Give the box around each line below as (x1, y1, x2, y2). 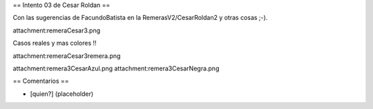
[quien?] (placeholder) (30, 90, 94, 98)
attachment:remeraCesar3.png (12, 26, 101, 34)
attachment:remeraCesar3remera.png (12, 52, 121, 60)
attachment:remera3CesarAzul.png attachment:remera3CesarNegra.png (12, 64, 220, 72)
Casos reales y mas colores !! (12, 39, 97, 48)
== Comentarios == (12, 77, 69, 86)
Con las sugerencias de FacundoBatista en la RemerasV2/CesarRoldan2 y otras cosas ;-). (12, 14, 268, 22)
